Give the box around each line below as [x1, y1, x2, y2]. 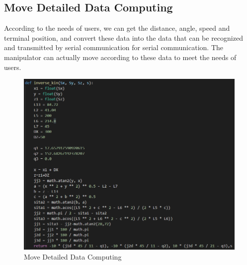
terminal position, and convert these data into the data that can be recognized [4, 32, 243, 43]
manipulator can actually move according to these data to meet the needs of [4, 52, 237, 62]
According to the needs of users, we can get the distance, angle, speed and [4, 23, 230, 33]
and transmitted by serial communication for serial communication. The [4, 42, 223, 53]
